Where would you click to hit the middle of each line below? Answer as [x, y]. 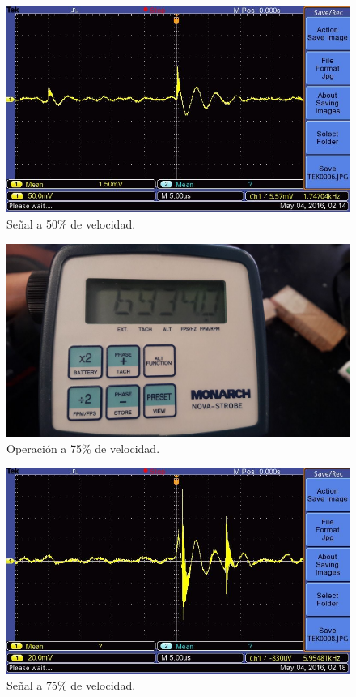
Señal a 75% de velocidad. [71, 685]
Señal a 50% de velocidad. [71, 223]
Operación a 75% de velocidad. [83, 448]
